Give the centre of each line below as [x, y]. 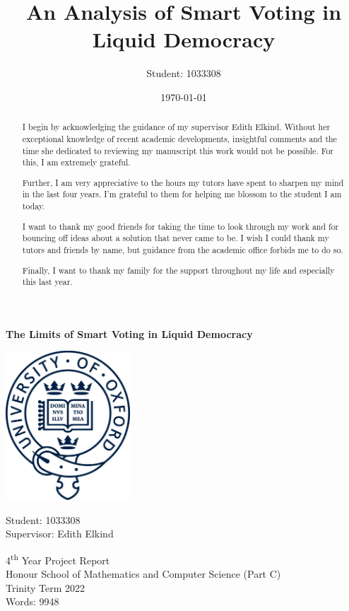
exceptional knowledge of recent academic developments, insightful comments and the [179, 138]
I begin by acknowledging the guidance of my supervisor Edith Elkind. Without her [176, 127]
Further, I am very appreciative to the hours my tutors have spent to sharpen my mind [183, 182]
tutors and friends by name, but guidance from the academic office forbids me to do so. [183, 249]
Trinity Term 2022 [46, 587]
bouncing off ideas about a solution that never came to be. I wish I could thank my [176, 238]
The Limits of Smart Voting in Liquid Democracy [129, 333]
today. [34, 206]
